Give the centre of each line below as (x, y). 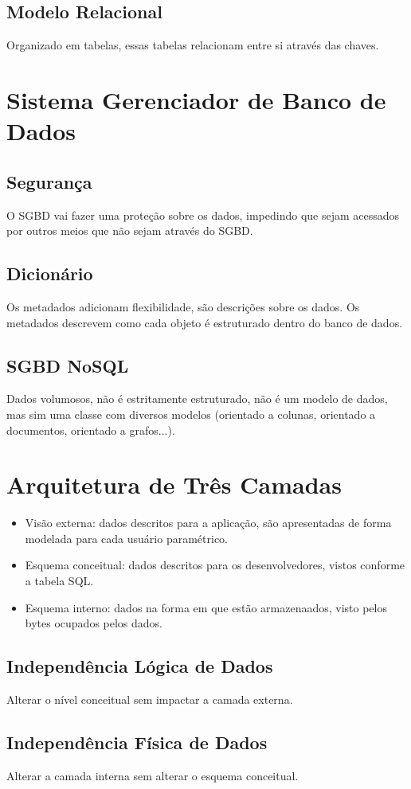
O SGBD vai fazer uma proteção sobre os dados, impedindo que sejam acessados (203, 215)
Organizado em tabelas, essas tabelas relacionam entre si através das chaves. (193, 45)
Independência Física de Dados (137, 742)
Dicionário (50, 273)
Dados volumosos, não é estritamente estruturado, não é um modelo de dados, (197, 398)
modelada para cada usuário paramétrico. (126, 538)
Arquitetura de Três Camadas (174, 484)
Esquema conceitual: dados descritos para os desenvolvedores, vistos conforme (215, 565)
